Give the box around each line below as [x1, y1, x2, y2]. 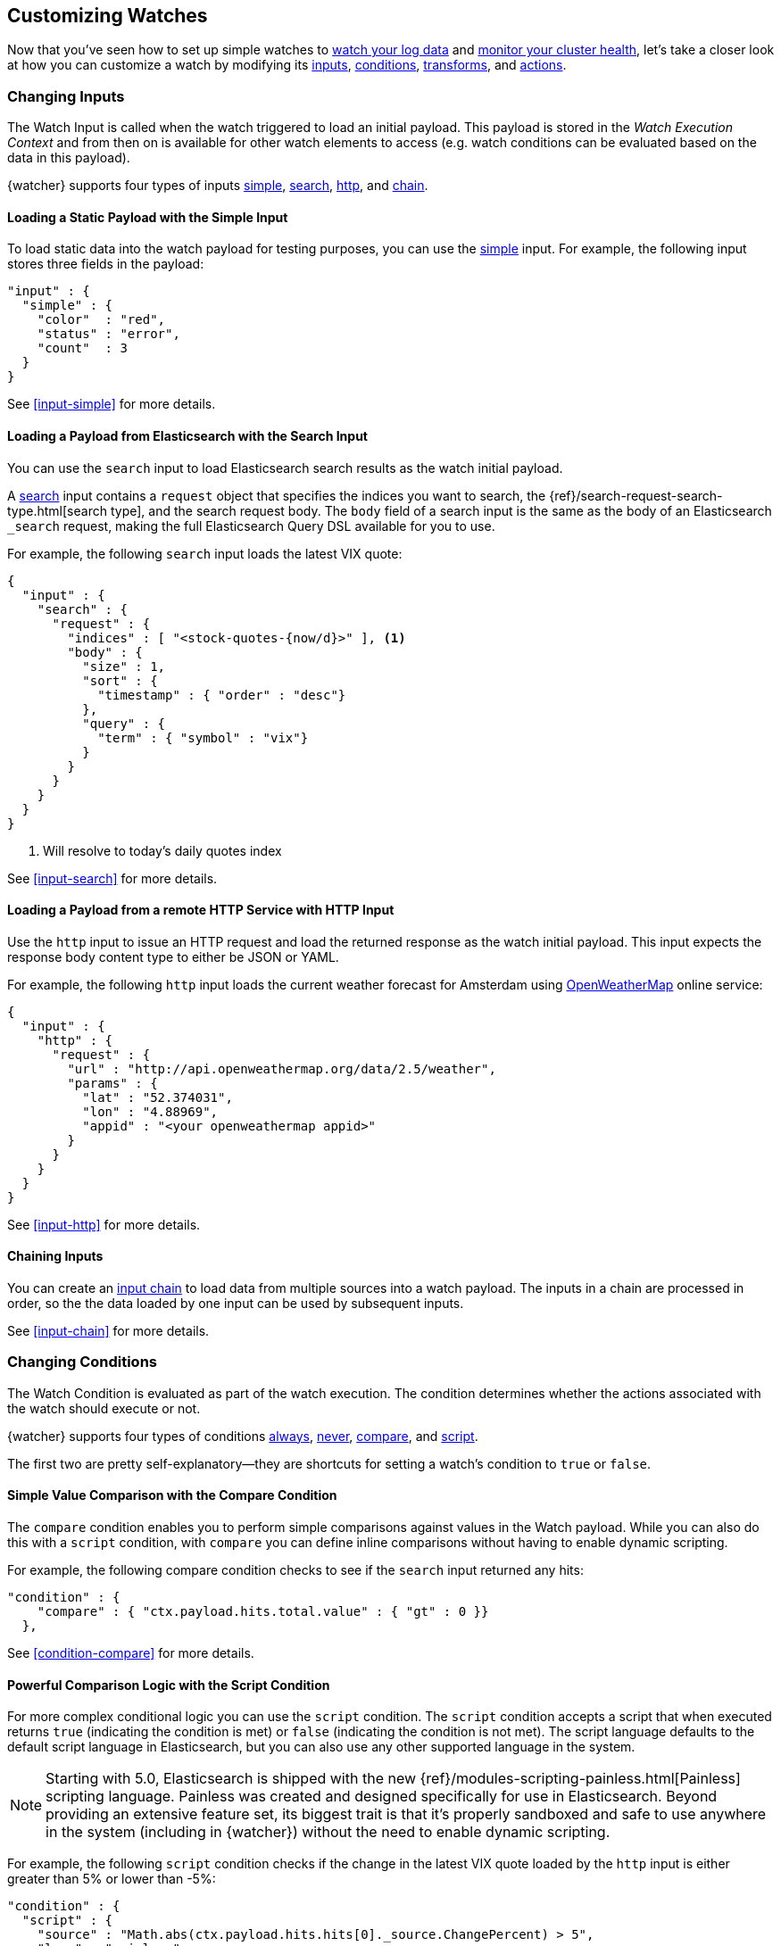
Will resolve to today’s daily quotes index [43, 842, 282, 858]
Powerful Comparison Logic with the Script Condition [7, 1677, 330, 1693]
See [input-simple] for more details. [7, 396, 216, 412]
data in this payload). [7, 150, 130, 166]
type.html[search [7, 502, 107, 518]
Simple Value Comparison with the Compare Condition [7, 1487, 337, 1503]
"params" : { [67, 1075, 158, 1090]
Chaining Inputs [7, 1248, 104, 1264]
